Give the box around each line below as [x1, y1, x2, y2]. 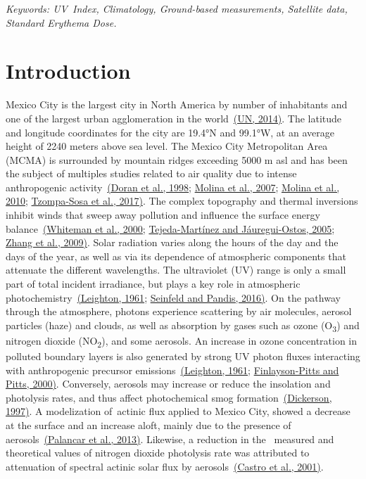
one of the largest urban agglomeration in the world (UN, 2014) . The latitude [6, 110, 342, 125]
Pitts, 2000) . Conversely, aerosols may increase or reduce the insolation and [6, 376, 331, 391]
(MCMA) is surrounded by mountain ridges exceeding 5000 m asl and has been [6, 152, 348, 167]
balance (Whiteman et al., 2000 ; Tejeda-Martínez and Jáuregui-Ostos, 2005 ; [6, 221, 335, 236]
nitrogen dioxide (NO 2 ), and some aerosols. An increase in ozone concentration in [6, 333, 358, 350]
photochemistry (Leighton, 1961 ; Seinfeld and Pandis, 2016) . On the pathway [6, 290, 341, 305]
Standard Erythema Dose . [6, 15, 117, 30]
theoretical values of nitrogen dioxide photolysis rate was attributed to [6, 445, 310, 460]
